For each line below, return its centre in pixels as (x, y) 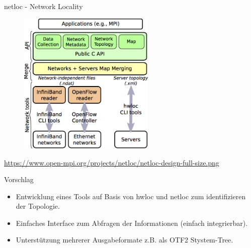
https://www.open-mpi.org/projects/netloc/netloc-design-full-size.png (112, 162)
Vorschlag (19, 179)
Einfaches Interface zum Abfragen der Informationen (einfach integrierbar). (132, 223)
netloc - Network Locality (44, 6)
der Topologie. (38, 206)
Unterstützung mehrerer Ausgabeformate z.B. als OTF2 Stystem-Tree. (124, 240)
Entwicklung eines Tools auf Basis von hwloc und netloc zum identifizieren (131, 196)
